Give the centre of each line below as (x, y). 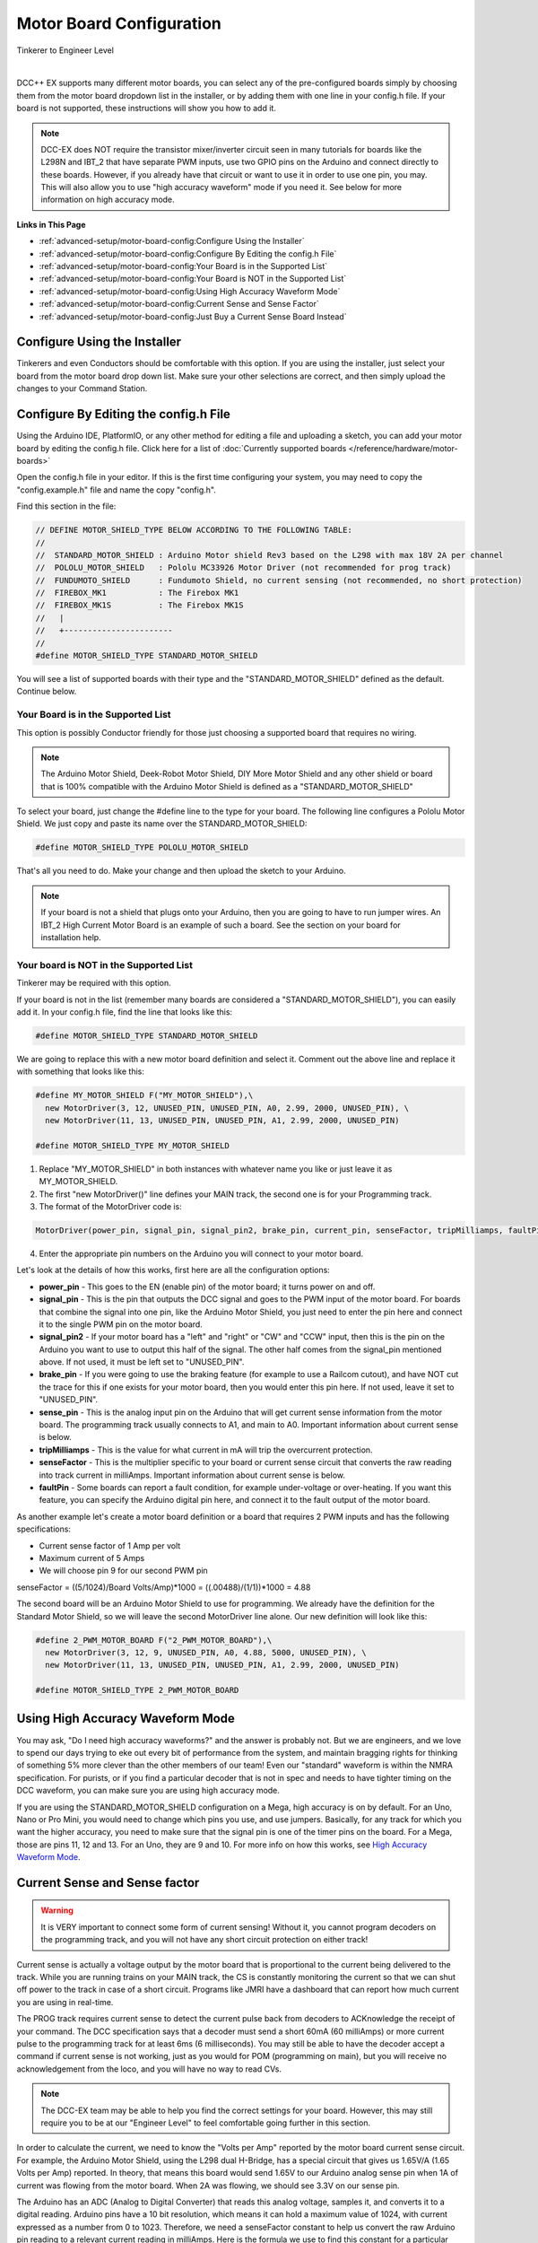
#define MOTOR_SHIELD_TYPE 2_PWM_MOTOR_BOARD (137, 1690)
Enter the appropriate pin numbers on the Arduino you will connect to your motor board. (201, 1253)
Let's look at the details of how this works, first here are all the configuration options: (174, 1270)
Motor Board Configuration (119, 23)
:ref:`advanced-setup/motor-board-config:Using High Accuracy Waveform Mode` (190, 291)
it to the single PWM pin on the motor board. (121, 1324)
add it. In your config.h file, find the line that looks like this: (125, 1012)
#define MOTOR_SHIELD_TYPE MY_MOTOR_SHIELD (133, 1145)
